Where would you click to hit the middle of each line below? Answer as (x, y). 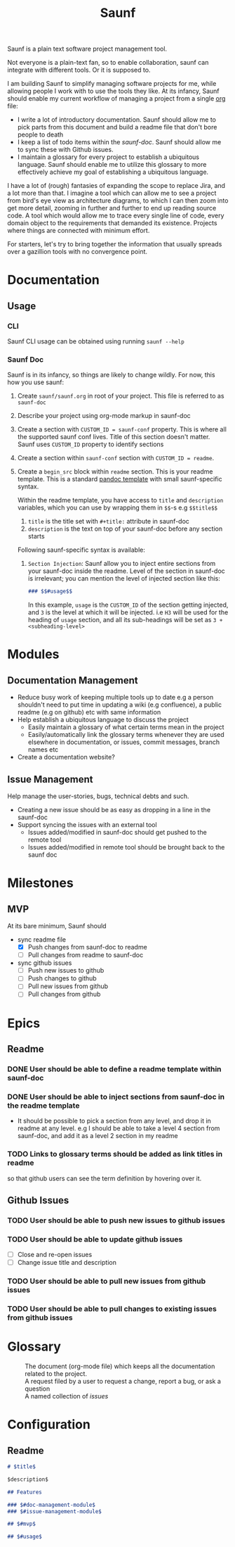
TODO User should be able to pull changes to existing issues (112, 1309)
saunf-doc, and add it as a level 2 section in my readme (98, 1136)
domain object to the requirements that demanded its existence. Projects (112, 223)
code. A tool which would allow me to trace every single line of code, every (116, 215)
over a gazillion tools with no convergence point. (78, 252)
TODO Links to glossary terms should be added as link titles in (115, 1154)
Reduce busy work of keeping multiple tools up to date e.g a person (115, 697)
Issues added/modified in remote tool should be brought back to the (126, 847)
